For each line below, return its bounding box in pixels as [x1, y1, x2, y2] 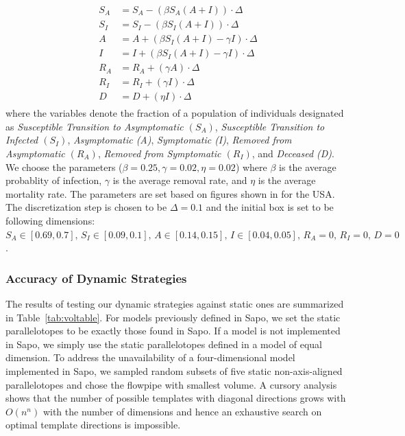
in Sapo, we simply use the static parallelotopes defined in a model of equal [5, 336, 322, 351]
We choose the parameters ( [5, 159, 123, 174]
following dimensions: [5, 214, 95, 227]
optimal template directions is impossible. [5, 417, 181, 432]
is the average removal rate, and [112, 173, 247, 187]
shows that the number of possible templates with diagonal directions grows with [5, 391, 346, 405]
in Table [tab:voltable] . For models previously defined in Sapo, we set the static [5, 310, 341, 324]
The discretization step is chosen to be [5, 200, 167, 214]
